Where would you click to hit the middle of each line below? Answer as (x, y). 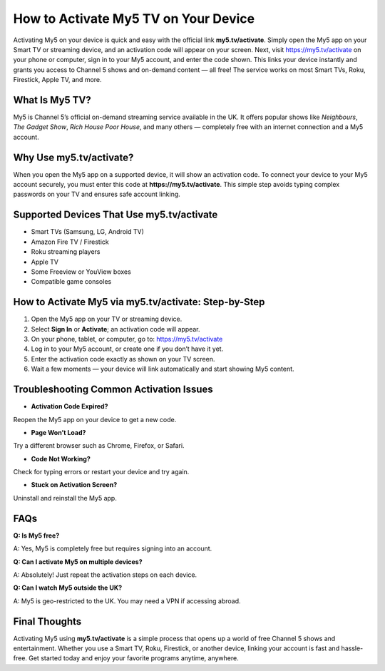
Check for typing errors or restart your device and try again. (101, 472)
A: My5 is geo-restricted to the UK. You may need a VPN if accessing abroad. (127, 601)
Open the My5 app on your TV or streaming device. (107, 319)
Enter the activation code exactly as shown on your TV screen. (123, 359)
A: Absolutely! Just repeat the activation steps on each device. (105, 575)
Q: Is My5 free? (36, 536)
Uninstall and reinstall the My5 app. (65, 498)
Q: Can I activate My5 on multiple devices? (78, 562)
